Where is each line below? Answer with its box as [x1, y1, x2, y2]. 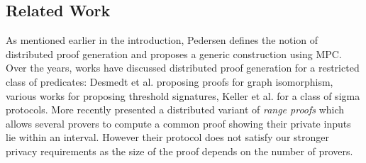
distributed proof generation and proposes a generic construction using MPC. [6, 46, 342, 61]
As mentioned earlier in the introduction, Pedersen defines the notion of [6, 33, 318, 47]
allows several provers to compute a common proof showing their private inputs [6, 116, 351, 130]
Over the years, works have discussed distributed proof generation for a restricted [6, 60, 360, 75]
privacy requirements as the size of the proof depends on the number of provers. [6, 143, 353, 158]
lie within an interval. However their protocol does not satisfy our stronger [6, 130, 329, 145]
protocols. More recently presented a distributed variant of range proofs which [6, 102, 345, 117]
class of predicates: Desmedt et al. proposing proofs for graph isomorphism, [6, 74, 333, 89]
